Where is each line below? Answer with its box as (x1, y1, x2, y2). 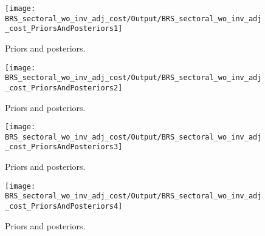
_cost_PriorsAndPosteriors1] (5, 24, 123, 33)
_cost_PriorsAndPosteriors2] (5, 83, 123, 92)
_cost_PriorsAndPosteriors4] (5, 202, 123, 211)
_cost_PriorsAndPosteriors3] (5, 143, 123, 152)
